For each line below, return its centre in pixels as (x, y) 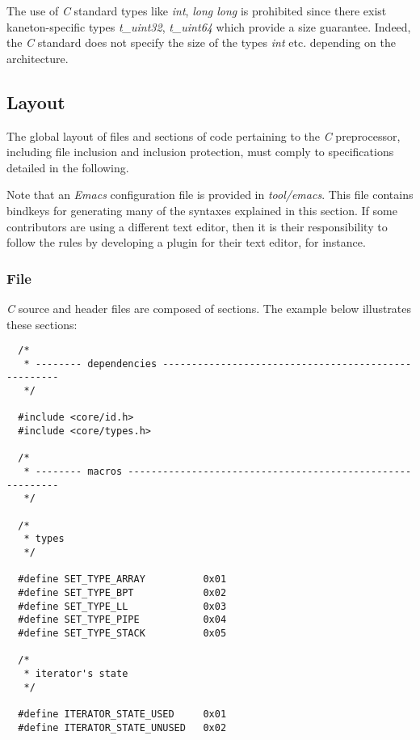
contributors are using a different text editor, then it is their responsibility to (197, 226)
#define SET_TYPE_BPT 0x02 (122, 592)
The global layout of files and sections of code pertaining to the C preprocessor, (204, 135)
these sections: (42, 324)
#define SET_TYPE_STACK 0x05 (122, 633)
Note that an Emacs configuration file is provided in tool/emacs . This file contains (210, 195)
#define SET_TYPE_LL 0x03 (122, 606)
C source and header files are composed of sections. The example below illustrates (209, 308)
